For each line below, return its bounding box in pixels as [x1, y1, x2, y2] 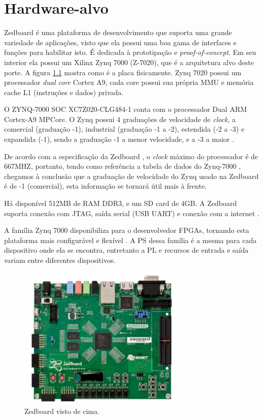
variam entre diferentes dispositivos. [4, 255, 116, 265]
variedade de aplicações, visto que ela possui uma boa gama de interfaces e [4, 37, 237, 47]
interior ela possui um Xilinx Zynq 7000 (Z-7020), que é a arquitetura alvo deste [4, 56, 254, 67]
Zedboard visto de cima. [24, 406, 100, 416]
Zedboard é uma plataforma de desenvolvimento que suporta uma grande [4, 27, 232, 38]
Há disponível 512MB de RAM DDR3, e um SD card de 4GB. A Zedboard [4, 198, 237, 208]
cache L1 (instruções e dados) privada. [4, 86, 123, 97]
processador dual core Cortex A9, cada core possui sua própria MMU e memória [4, 77, 254, 87]
